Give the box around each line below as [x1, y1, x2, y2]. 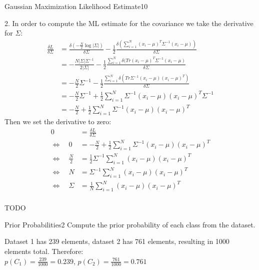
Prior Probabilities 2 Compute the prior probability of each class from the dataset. [4, 219, 255, 229]
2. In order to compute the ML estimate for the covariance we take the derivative [4, 18, 253, 28]
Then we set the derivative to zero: [4, 116, 111, 126]
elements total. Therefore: [4, 246, 83, 256]
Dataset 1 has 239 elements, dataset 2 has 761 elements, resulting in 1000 [4, 236, 229, 246]
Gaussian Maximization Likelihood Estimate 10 [4, 1, 148, 11]
